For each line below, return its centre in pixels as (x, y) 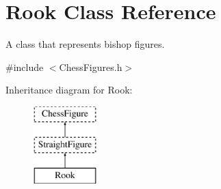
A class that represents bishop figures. (85, 44)
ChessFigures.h (91, 67)
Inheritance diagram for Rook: (69, 90)
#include (25, 67)
